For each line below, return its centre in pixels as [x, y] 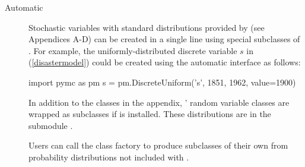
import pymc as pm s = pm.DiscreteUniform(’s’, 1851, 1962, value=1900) [162, 82]
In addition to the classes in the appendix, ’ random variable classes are [159, 102]
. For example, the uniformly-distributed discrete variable [133, 50]
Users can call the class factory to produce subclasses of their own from [158, 145]
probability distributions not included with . [109, 157]
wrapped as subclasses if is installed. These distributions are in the [150, 114]
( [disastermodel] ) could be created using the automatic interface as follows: [165, 62]
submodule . [51, 125]
